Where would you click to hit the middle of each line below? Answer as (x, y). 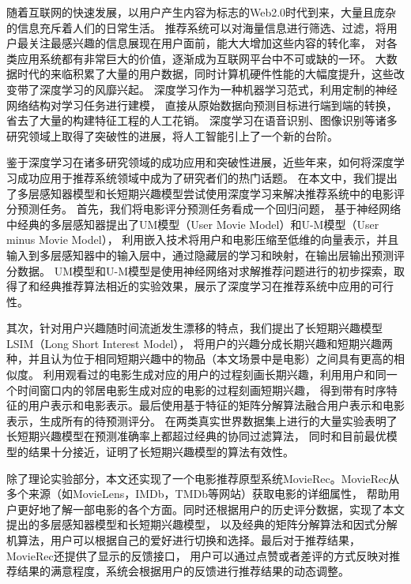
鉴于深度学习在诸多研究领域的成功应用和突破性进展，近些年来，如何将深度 (200, 162)
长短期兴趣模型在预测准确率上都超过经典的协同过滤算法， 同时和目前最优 (196, 436)
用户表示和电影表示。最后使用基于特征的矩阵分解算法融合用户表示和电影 (216, 405)
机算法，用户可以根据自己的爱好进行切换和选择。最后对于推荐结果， (183, 540)
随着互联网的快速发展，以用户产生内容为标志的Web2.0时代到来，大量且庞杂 (202, 12)
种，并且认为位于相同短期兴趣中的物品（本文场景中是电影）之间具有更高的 (200, 359)
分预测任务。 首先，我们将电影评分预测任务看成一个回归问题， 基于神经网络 (204, 209)
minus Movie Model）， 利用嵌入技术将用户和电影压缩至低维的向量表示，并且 (203, 240)
